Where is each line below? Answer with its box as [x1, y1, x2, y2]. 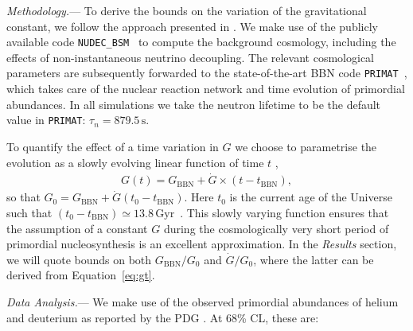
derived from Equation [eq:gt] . [6, 267, 155, 283]
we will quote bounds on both [6, 251, 152, 267]
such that [6, 204, 53, 220]
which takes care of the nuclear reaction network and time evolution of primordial [6, 80, 405, 97]
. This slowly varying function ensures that [180, 204, 389, 220]
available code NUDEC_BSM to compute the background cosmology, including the [6, 33, 396, 50]
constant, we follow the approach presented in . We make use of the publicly [6, 18, 378, 34]
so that [6, 189, 41, 205]
